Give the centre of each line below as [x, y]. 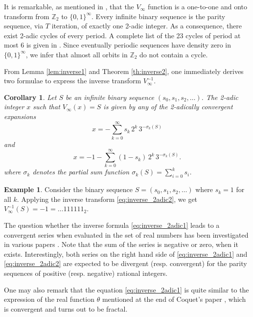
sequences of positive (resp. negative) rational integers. [86, 273]
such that [46, 107]
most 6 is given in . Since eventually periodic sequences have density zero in [117, 45]
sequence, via [24, 26]
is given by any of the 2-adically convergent [168, 107]
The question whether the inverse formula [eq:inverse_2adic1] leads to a [112, 225]
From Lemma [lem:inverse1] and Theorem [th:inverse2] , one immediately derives [124, 71]
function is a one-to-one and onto [197, 6]
